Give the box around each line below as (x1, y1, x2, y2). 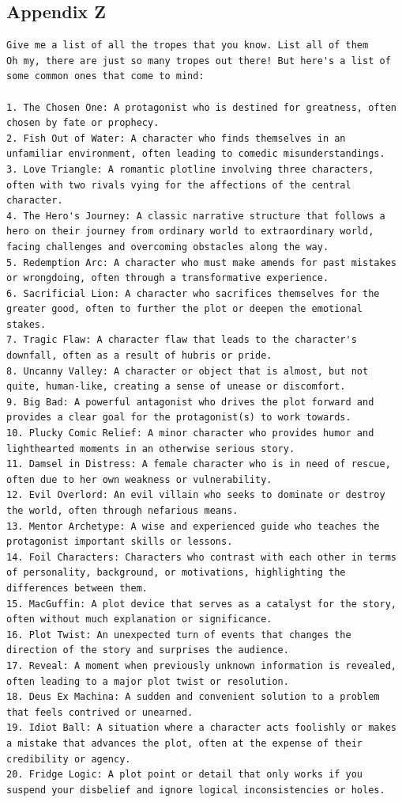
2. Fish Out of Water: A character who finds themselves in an (6, 132, 346, 144)
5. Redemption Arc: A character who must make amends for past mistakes (6, 257, 396, 268)
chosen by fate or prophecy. (6, 117, 160, 129)
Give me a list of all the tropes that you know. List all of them (6, 40, 369, 51)
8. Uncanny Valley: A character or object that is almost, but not (6, 365, 369, 377)
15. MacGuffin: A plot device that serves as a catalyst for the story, (6, 598, 396, 610)
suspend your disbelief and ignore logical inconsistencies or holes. (6, 784, 385, 796)
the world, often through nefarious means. (6, 505, 239, 517)
